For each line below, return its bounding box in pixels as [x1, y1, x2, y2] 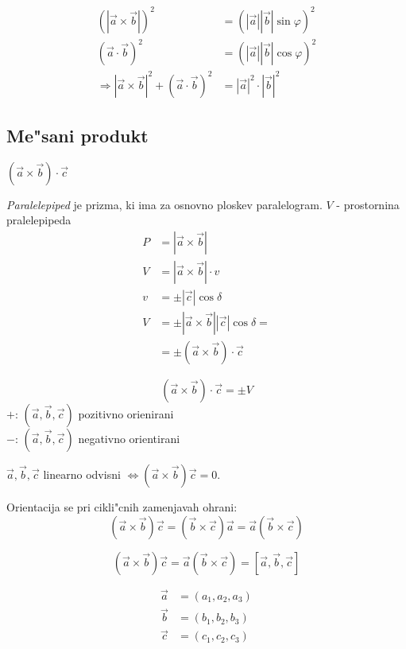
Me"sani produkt [6, 122, 149, 147]
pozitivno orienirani [78, 406, 174, 422]
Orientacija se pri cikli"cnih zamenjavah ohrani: [6, 499, 238, 515]
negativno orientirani [78, 430, 180, 447]
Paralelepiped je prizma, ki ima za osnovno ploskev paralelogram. [6, 196, 323, 212]
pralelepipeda [6, 212, 72, 228]
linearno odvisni [43, 466, 121, 483]
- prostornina [336, 196, 400, 212]
